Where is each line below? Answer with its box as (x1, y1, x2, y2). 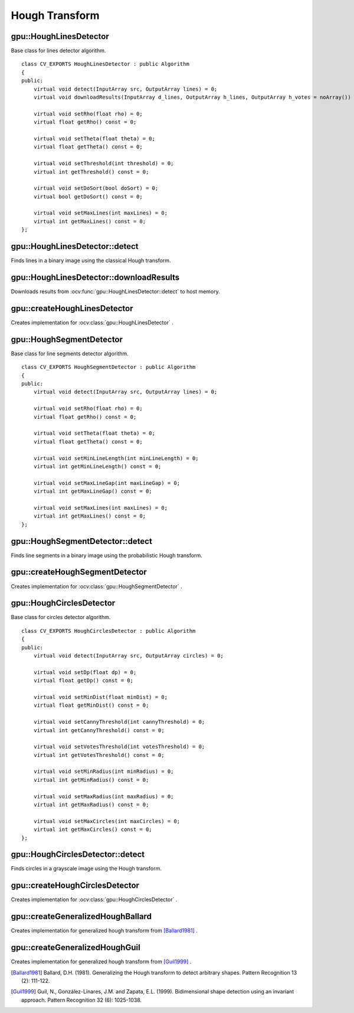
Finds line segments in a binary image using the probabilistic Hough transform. (11, 552, 203, 559)
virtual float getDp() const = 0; (33, 677, 134, 684)
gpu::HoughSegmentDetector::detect (11, 536, 153, 546)
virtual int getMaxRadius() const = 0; (33, 801, 149, 808)
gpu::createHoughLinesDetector (11, 303, 133, 313)
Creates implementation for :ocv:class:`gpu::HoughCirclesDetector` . (11, 896, 178, 903)
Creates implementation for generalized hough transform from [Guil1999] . (11, 958, 192, 965)
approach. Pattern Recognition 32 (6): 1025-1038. (21, 996, 142, 1004)
